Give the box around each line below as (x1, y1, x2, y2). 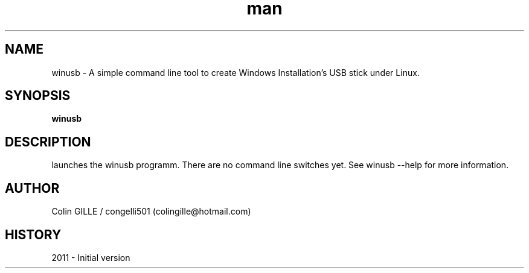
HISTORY (5, 227, 62, 242)
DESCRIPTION (5, 134, 91, 149)
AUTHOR (5, 180, 60, 196)
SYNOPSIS (5, 88, 71, 104)
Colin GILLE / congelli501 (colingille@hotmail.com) (51, 206, 251, 217)
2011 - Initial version (51, 252, 130, 263)
